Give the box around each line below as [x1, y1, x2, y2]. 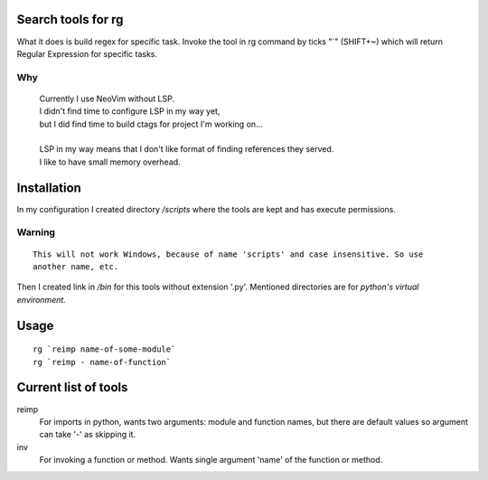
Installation [16, 180, 81, 195]
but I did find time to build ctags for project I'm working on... [39, 118, 263, 129]
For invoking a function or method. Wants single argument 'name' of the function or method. [39, 455, 383, 466]
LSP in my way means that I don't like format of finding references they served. [39, 144, 334, 155]
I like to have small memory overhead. [39, 156, 181, 167]
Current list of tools [16, 380, 128, 395]
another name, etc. [33, 262, 119, 272]
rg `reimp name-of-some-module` [33, 344, 176, 354]
